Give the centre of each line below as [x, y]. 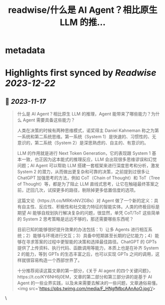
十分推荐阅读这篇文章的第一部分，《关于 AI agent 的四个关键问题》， [85, 271]
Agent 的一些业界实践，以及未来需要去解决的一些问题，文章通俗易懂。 [88, 283]
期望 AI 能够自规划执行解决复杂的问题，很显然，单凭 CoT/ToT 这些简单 [88, 213]
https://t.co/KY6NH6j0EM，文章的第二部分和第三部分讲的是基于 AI [85, 277]
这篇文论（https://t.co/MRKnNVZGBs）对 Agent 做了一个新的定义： [85, 201]
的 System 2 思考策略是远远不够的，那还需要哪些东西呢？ [75, 219]
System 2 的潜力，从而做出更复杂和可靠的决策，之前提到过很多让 [83, 172]
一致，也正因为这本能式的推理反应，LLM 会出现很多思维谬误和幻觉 [89, 159]
